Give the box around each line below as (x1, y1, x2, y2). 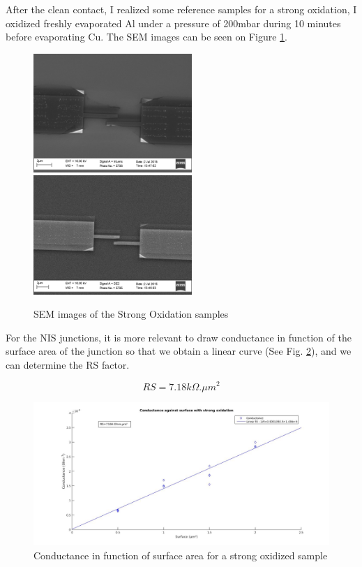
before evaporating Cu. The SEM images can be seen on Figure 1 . (6, 29, 287, 44)
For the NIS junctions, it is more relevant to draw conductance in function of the (6, 330, 352, 344)
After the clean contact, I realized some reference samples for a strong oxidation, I (6, 2, 357, 16)
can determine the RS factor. (6, 357, 130, 371)
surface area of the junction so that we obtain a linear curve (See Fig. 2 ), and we (6, 344, 352, 358)
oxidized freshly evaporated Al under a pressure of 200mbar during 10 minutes (6, 15, 341, 30)
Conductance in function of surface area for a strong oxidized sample (33, 547, 328, 562)
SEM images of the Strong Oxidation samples (33, 307, 229, 321)
